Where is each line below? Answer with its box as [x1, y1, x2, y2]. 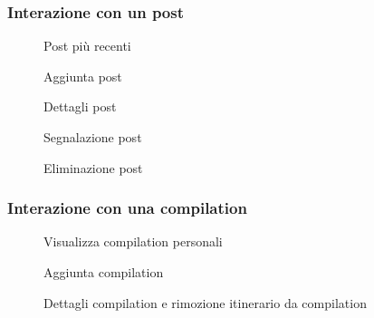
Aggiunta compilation [43, 263, 164, 281]
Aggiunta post [43, 66, 122, 85]
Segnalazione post [43, 128, 142, 146]
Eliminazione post [43, 158, 143, 177]
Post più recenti [43, 36, 131, 55]
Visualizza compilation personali [43, 232, 223, 251]
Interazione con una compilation [7, 197, 247, 219]
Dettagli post [43, 97, 117, 116]
